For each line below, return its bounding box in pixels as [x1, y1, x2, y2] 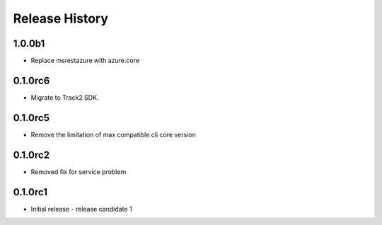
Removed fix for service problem [30, 167, 127, 176]
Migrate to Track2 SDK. [30, 93, 99, 102]
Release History [13, 11, 109, 26]
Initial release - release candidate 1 [30, 204, 132, 213]
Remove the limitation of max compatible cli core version [30, 130, 196, 139]
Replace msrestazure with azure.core [30, 57, 140, 65]
